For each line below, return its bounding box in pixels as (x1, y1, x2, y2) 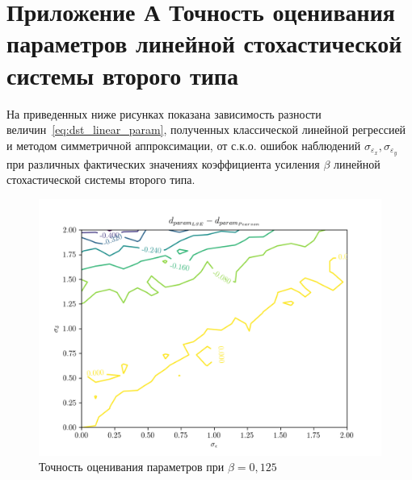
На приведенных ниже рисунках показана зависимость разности (6, 105, 322, 122)
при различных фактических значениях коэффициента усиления (6, 155, 320, 172)
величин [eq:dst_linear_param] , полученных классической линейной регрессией (6, 121, 406, 138)
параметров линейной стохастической (6, 27, 402, 60)
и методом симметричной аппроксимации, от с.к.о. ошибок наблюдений (6, 136, 361, 153)
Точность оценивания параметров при (39, 458, 225, 475)
